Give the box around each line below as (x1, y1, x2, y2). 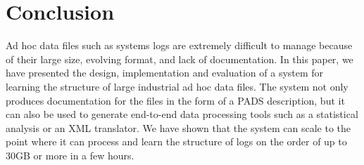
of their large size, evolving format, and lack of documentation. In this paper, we (6, 51, 353, 66)
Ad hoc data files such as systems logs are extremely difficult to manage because (6, 38, 353, 53)
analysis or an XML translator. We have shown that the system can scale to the (6, 120, 351, 135)
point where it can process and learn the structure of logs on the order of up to (6, 134, 347, 149)
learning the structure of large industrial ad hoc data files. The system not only (6, 79, 349, 93)
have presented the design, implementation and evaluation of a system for (6, 65, 324, 80)
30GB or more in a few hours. (6, 147, 134, 162)
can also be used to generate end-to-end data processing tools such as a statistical (6, 107, 358, 121)
